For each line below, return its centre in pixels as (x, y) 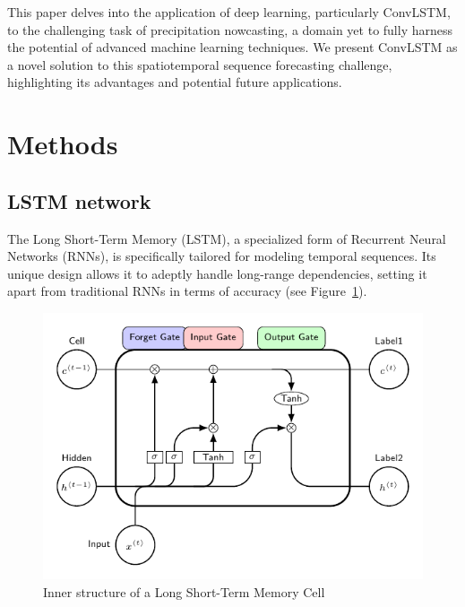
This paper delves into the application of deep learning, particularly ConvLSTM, (229, 12)
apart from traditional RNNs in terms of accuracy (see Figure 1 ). (187, 291)
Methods (63, 144)
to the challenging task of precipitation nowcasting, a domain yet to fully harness (230, 29)
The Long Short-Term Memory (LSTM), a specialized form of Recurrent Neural (227, 238)
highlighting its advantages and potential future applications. (175, 82)
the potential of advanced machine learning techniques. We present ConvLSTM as (232, 47)
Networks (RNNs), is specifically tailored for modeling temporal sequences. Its (222, 256)
